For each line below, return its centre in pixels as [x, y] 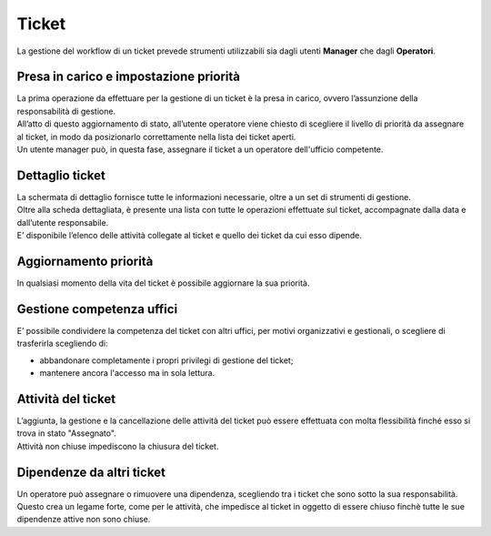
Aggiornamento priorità [85, 261]
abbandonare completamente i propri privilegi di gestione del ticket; [166, 360]
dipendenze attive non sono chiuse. [84, 520]
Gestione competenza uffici [97, 309]
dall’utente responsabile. [63, 222]
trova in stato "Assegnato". [67, 433]
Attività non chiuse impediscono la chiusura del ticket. [118, 446]
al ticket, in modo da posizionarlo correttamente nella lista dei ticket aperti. [156, 137]
